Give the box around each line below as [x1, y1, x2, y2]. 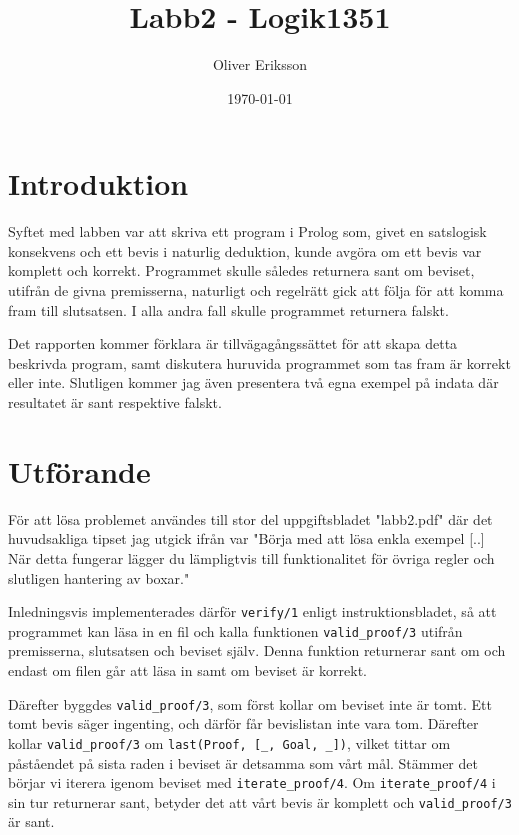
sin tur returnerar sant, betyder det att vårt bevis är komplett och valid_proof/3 [8, 791, 512, 812]
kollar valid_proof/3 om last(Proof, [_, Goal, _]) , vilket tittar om [8, 732, 451, 753]
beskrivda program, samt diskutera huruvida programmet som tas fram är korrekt [8, 352, 511, 373]
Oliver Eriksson [212, 54, 308, 75]
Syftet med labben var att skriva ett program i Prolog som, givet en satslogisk [8, 221, 487, 242]
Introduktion [8, 163, 189, 204]
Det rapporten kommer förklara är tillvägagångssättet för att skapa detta [8, 333, 458, 354]
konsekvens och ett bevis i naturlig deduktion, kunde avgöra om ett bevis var [8, 240, 482, 261]
